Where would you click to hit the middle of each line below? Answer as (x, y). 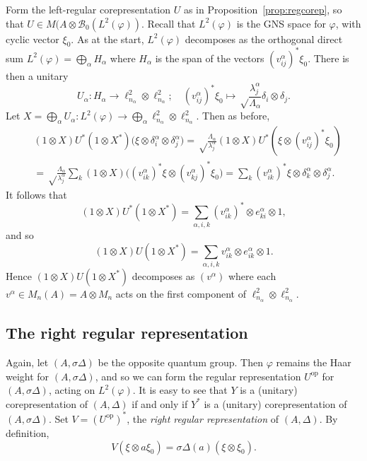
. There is (328, 58)
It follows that (36, 194)
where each (252, 275)
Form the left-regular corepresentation (88, 9)
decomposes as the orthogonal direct (264, 39)
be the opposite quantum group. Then (180, 362)
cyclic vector (33, 39)
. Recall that (169, 23)
